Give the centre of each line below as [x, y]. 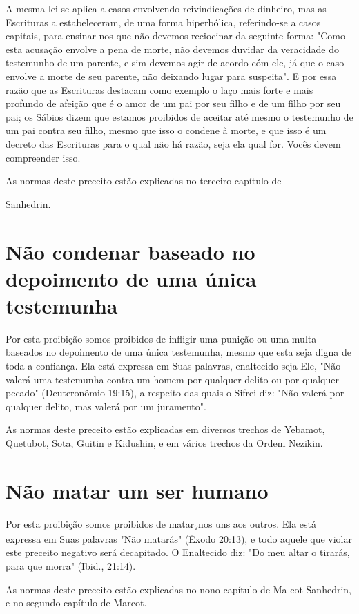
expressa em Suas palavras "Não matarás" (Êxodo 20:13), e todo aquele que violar [179, 538]
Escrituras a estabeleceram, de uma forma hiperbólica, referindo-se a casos [163, 22]
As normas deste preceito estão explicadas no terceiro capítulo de [144, 181]
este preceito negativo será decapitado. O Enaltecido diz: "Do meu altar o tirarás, [178, 552]
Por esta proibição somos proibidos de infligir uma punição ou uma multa [161, 338]
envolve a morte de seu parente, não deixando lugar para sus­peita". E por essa [171, 76]
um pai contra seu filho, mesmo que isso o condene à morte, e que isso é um [166, 130]
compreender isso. [43, 157]
